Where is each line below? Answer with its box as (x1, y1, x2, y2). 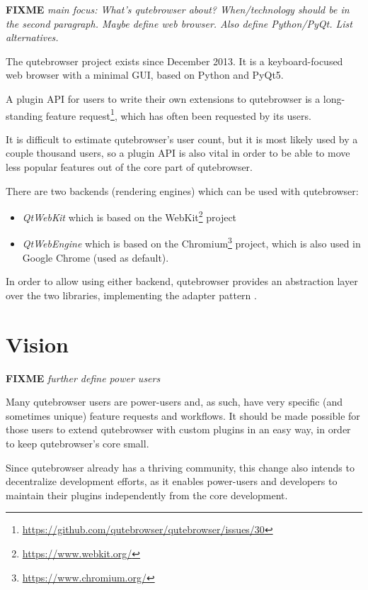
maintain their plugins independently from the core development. (6, 487, 288, 502)
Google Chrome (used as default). (22, 250, 169, 265)
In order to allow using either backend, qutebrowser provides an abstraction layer (6, 274, 358, 289)
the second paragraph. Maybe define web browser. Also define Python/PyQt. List (6, 16, 352, 30)
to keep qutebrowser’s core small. (6, 435, 149, 450)
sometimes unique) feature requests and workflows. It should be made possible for (6, 408, 360, 423)
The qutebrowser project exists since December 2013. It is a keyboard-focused (6, 53, 343, 68)
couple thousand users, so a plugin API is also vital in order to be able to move (6, 145, 350, 160)
